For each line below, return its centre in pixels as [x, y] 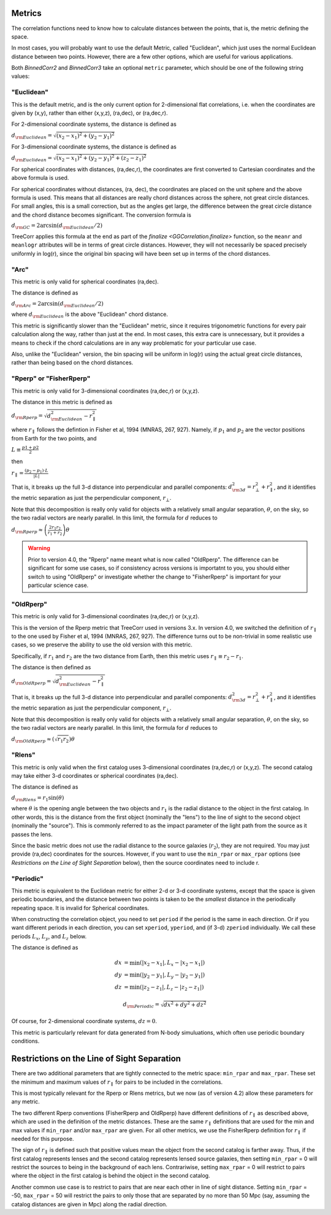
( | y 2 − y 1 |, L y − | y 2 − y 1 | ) [172, 975]
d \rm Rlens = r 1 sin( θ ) [38, 799]
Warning [39, 548]
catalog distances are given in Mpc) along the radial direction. [89, 1204]
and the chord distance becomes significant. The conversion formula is [101, 215]
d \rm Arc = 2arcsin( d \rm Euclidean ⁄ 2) [57, 304]
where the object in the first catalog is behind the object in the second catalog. [111, 1176]
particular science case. [58, 585]
